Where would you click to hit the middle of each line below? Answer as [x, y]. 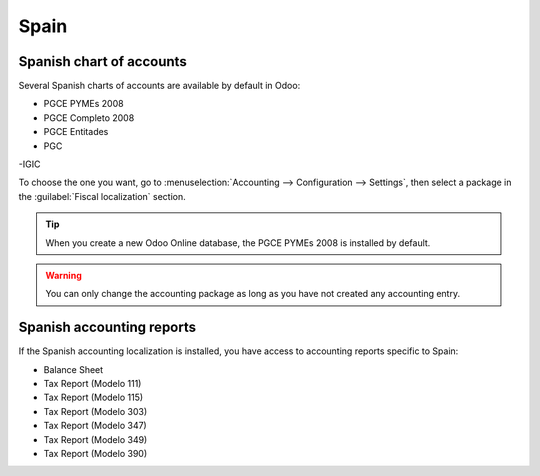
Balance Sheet [73, 369]
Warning [63, 275]
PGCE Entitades [76, 132]
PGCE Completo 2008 [89, 117]
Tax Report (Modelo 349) [95, 439]
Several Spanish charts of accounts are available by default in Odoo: [159, 86]
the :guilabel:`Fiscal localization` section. [102, 196]
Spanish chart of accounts [102, 61]
